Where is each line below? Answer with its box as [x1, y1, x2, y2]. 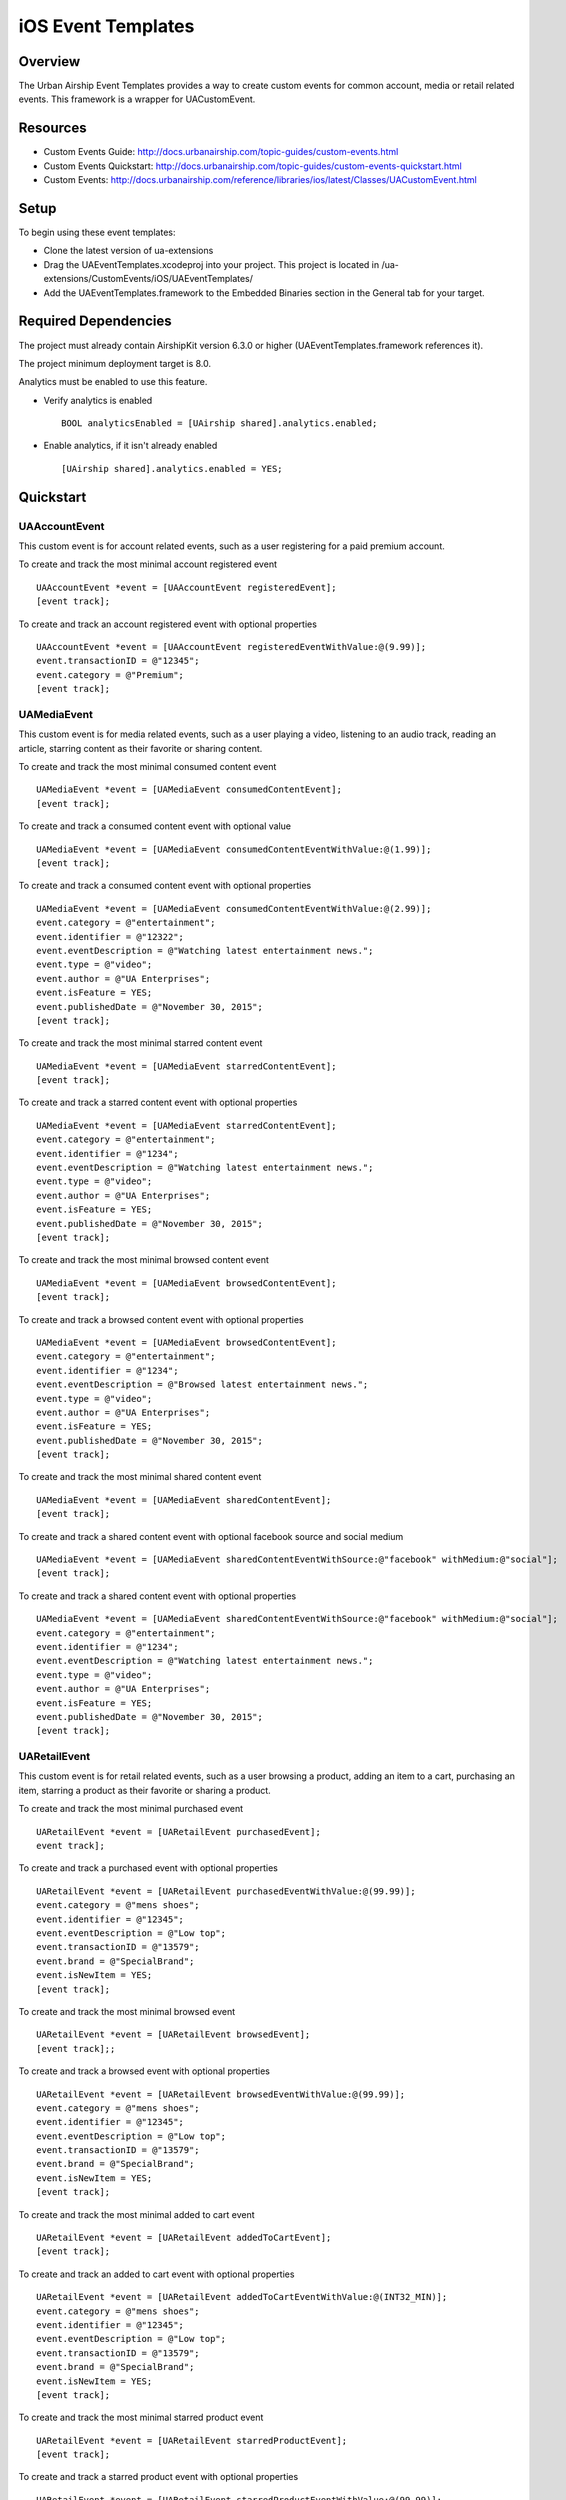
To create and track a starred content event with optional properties [18, 1096, 298, 1109]
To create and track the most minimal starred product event [18, 2411, 264, 2424]
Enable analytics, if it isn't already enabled [43, 440, 218, 452]
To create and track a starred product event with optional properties [18, 2471, 299, 2483]
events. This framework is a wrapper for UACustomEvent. [18, 93, 256, 105]
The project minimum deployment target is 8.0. [18, 357, 212, 369]
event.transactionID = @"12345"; [36, 655, 200, 667]
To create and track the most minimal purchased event [18, 1803, 244, 1815]
